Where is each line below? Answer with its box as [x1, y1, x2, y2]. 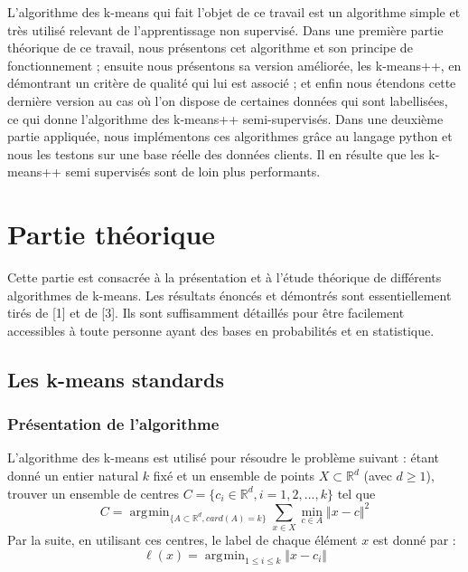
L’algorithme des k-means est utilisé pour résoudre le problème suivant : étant [7, 448, 439, 467]
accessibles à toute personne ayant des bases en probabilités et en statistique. [7, 320, 435, 339]
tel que [337, 483, 376, 502]
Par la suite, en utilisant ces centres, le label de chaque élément [7, 530, 358, 549]
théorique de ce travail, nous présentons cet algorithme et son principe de [7, 38, 413, 57]
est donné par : [372, 530, 456, 549]
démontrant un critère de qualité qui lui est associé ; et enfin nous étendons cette [7, 73, 456, 92]
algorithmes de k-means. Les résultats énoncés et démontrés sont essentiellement [7, 285, 452, 304]
